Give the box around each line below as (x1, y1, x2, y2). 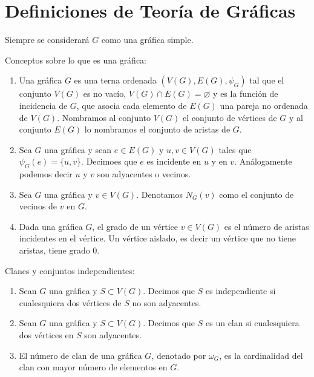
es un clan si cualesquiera (206, 316, 299, 329)
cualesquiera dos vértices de (19, 296, 122, 309)
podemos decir (19, 168, 73, 180)
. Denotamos (136, 188, 183, 200)
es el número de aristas (224, 220, 309, 232)
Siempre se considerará (5, 33, 90, 46)
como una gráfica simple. (101, 33, 194, 46)
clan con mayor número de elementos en (19, 361, 168, 373)
